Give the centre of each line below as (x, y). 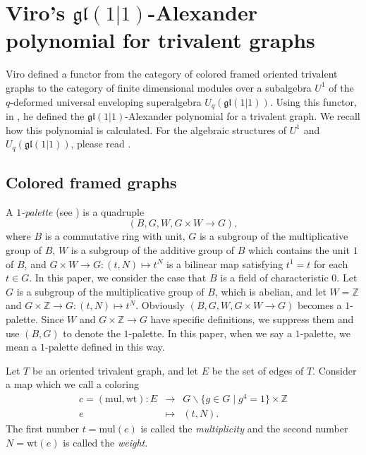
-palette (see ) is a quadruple (83, 211)
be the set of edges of (258, 370)
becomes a (319, 305)
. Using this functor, (313, 101)
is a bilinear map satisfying (225, 263)
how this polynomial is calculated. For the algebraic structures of (146, 129)
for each (331, 263)
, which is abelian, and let (270, 291)
